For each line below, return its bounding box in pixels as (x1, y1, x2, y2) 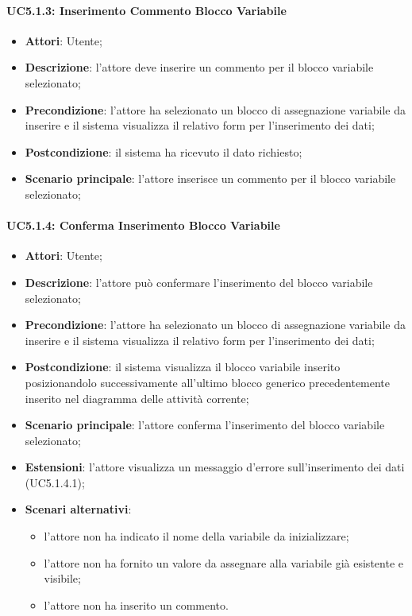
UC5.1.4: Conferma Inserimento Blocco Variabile (6, 217, 280, 234)
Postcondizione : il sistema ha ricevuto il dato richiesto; (25, 143, 302, 160)
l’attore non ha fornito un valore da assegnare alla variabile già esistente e (44, 554, 403, 571)
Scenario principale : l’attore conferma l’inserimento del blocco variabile (25, 416, 385, 433)
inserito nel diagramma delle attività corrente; (25, 389, 249, 406)
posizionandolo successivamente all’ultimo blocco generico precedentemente (25, 374, 391, 390)
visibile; (44, 570, 81, 587)
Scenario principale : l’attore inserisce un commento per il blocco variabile (25, 170, 396, 187)
